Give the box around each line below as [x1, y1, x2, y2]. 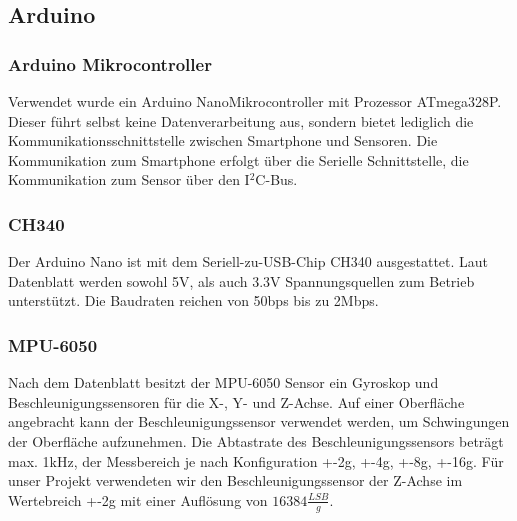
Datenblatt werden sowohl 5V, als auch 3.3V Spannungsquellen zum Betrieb [8, 270, 475, 291]
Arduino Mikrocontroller [8, 51, 212, 76]
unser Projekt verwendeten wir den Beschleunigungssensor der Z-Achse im [8, 470, 463, 491]
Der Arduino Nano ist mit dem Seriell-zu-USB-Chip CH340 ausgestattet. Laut [8, 251, 489, 272]
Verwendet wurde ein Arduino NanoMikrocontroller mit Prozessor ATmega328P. [8, 91, 502, 111]
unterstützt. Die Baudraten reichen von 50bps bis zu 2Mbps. [8, 290, 379, 311]
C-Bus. [255, 169, 298, 190]
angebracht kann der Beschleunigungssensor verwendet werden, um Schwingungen [8, 411, 510, 432]
